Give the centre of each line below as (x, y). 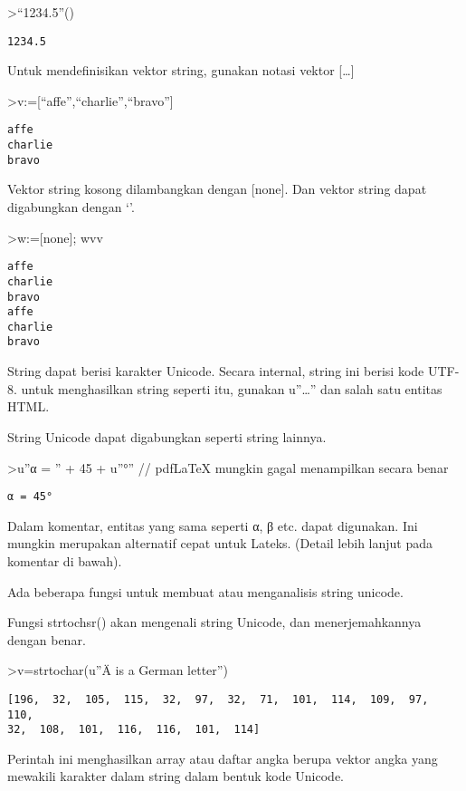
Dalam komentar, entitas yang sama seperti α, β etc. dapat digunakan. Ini (213, 525)
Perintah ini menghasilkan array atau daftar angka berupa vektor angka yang (223, 758)
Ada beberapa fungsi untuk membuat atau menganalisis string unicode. (205, 591)
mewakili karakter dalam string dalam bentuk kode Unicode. (176, 776)
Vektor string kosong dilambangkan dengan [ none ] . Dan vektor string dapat (217, 189)
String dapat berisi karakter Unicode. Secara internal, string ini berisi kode (216, 371)
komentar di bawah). (65, 560)
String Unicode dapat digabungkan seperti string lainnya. (167, 436)
